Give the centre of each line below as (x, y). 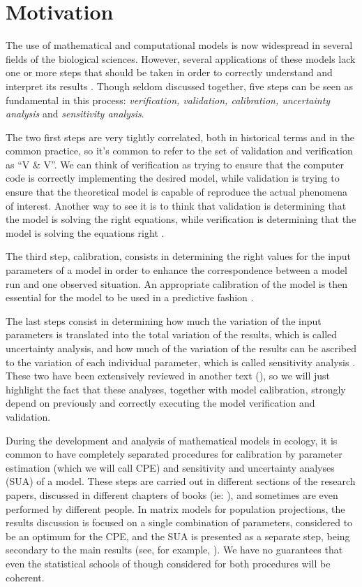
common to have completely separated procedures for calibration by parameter (174, 454)
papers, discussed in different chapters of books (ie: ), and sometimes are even (172, 494)
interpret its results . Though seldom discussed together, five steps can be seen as (179, 86)
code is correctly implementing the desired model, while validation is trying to (173, 178)
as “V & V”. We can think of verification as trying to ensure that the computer (175, 164)
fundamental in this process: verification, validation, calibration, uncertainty (168, 100)
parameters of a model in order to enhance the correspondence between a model (176, 270)
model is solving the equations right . (85, 232)
